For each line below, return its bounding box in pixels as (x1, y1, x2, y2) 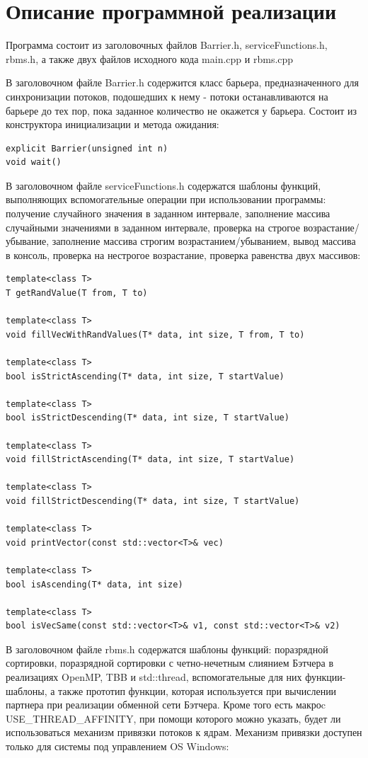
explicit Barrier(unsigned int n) (6, 143, 168, 154)
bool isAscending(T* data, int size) (6, 579, 183, 590)
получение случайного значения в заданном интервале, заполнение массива (6, 206, 330, 221)
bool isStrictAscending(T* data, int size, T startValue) (6, 371, 284, 381)
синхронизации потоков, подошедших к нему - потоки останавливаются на (6, 88, 328, 103)
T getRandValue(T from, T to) (6, 288, 148, 299)
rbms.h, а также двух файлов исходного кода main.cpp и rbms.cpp (6, 51, 294, 66)
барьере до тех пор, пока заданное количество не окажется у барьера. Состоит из (6, 103, 357, 117)
